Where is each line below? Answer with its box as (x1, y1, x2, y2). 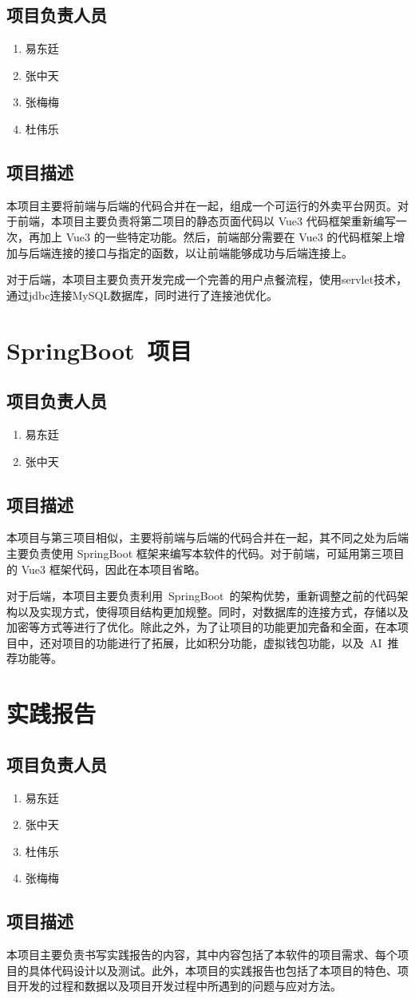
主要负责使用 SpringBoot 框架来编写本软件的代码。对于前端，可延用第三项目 (6, 544, 405, 561)
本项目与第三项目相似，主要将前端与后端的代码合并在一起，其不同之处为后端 (6, 529, 409, 546)
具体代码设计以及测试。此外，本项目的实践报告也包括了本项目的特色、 (28, 961, 397, 978)
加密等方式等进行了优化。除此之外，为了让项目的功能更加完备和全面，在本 (6, 619, 397, 635)
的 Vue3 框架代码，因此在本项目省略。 (6, 560, 206, 577)
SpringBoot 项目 (6, 333, 192, 366)
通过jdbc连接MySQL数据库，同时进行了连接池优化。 (6, 286, 279, 303)
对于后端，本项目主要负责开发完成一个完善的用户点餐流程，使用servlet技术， (6, 271, 408, 288)
